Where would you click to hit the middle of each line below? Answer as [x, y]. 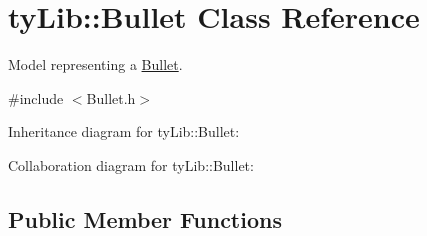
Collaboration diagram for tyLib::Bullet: [131, 164]
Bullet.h [111, 97]
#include [36, 97]
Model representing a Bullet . [95, 64]
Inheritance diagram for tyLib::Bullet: [124, 131]
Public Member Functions [145, 218]
